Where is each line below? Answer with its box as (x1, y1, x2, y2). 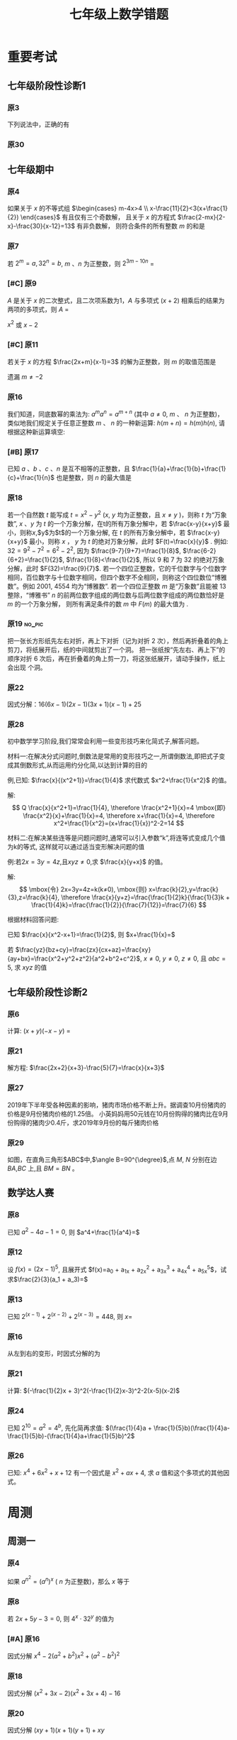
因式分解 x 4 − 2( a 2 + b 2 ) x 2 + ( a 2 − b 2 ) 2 (7, 1651, 120, 1660)
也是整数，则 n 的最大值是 (56, 473, 132, 481)
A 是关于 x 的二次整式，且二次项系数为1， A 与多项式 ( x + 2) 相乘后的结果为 (7, 296, 225, 305)
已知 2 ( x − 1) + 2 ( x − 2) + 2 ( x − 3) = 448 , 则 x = (7, 1311, 133, 1321)
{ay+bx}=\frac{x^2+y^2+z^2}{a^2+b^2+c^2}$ (7, 954, 141, 963)
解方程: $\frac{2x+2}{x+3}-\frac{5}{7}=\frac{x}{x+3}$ (7, 1063, 165, 1072)
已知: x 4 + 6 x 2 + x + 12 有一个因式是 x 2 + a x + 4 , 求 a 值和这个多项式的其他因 (7, 1467, 230, 1477)
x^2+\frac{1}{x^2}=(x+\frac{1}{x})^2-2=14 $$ (53, 819, 185, 828)
